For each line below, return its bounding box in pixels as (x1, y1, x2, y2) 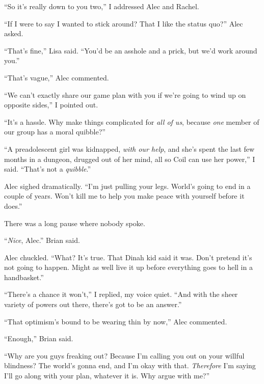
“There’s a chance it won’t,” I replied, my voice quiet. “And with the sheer (4, 289, 238, 299)
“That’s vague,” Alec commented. (4, 72, 109, 83)
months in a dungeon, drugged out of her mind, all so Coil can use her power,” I (4, 153, 255, 164)
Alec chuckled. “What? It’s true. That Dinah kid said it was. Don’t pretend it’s (4, 252, 252, 262)
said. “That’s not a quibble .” (4, 163, 91, 174)
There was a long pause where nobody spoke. (4, 217, 145, 228)
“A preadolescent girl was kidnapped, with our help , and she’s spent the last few (4, 143, 255, 154)
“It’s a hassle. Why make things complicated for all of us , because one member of (4, 116, 259, 127)
